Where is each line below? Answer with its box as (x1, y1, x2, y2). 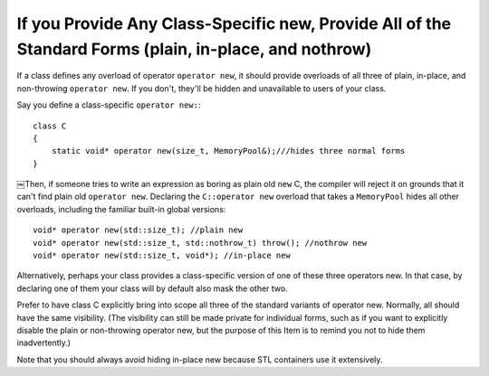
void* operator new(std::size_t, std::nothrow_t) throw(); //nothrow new (33, 238, 368, 248)
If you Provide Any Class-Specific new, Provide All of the (16, 14, 452, 33)
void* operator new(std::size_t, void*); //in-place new (33, 250, 292, 261)
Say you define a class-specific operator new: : (16, 99, 201, 110)
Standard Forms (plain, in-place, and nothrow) (16, 39, 372, 59)
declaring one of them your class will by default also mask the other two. (16, 283, 289, 294)
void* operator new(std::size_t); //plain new (33, 225, 244, 235)
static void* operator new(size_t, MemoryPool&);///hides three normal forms (51, 146, 406, 156)
